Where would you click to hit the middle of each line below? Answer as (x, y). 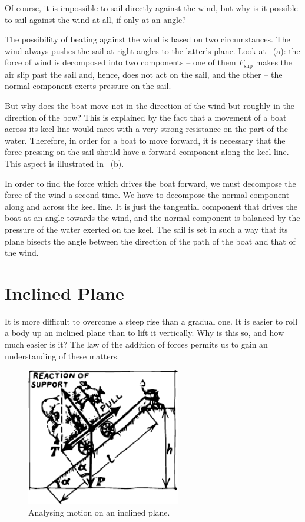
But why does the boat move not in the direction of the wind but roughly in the (150, 106)
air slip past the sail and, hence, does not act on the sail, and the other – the (144, 74)
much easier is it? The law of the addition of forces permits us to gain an (136, 344)
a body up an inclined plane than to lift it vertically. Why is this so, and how (144, 333)
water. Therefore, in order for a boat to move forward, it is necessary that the (145, 140)
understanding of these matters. (62, 356)
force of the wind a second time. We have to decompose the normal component (147, 195)
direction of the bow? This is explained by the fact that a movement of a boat (146, 117)
